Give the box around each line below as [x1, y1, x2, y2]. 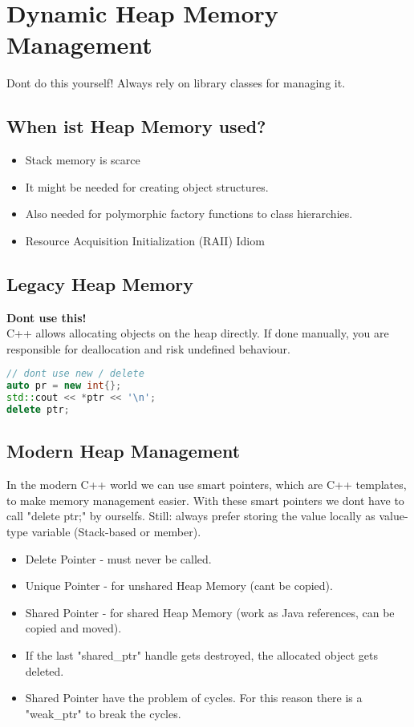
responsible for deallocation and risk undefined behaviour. [6, 340, 290, 357]
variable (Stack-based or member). [31, 523, 201, 539]
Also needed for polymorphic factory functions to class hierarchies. [25, 205, 353, 222]
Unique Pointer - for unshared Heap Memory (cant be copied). [25, 577, 333, 594]
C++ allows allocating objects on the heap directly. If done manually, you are [6, 325, 389, 341]
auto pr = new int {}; [6, 380, 122, 392]
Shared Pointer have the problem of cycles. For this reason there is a [25, 689, 363, 706]
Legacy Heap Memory [6, 271, 193, 296]
